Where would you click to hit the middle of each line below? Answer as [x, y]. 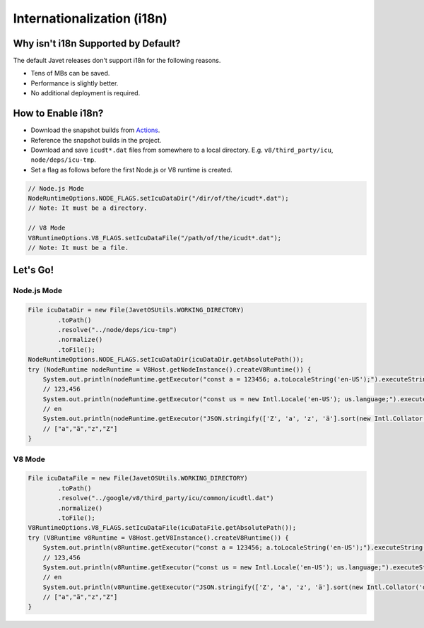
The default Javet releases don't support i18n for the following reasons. [117, 61]
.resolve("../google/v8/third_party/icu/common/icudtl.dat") [166, 498]
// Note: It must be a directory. [88, 208]
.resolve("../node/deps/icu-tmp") [117, 330]
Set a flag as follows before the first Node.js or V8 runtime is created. [131, 170]
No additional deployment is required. [86, 93]
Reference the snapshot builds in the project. [96, 140]
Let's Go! [34, 270]
